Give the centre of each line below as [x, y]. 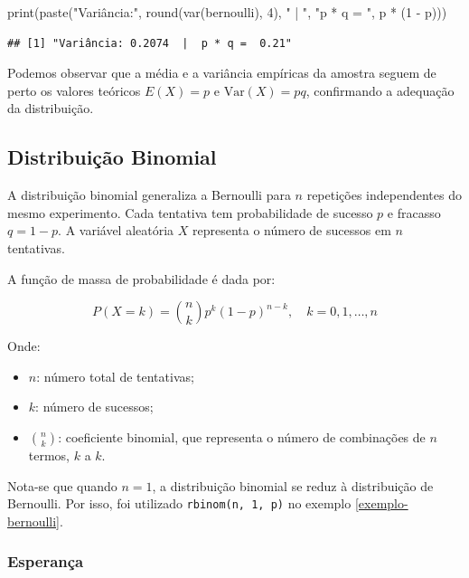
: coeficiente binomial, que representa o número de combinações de [242, 436]
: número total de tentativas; [115, 376]
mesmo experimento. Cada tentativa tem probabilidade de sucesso [190, 212]
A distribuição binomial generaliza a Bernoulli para [149, 195]
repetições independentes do [384, 195]
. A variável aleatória [116, 230]
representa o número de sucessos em [292, 230]
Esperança [46, 561]
